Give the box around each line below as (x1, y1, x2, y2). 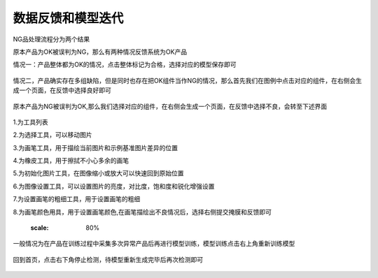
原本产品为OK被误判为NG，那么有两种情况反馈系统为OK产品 (13, 47, 188, 56)
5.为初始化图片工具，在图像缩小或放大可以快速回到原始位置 (13, 169, 184, 177)
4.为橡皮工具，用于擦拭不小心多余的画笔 (13, 156, 129, 165)
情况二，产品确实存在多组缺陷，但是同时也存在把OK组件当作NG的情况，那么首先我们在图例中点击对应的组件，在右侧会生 (13, 76, 363, 85)
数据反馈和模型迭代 (13, 10, 124, 26)
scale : (30, 224, 49, 232)
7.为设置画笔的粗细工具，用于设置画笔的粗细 (13, 195, 141, 203)
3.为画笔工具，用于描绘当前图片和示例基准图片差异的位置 (13, 143, 178, 152)
